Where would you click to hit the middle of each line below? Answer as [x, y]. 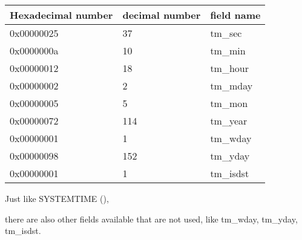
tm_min [228, 50]
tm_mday [231, 86]
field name [235, 15]
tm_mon [229, 103]
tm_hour [230, 68]
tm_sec [226, 33]
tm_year [229, 121]
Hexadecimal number [61, 15]
